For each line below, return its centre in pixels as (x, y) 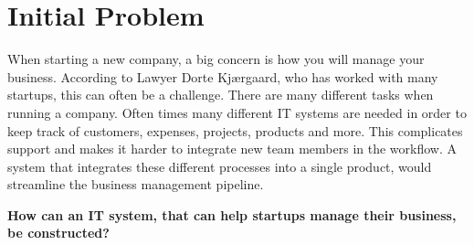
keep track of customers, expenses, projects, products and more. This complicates (235, 130)
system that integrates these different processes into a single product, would (220, 166)
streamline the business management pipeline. (136, 184)
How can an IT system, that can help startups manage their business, (232, 214)
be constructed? (58, 233)
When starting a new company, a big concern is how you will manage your (216, 59)
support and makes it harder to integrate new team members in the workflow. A (232, 149)
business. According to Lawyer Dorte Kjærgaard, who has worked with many (223, 76)
